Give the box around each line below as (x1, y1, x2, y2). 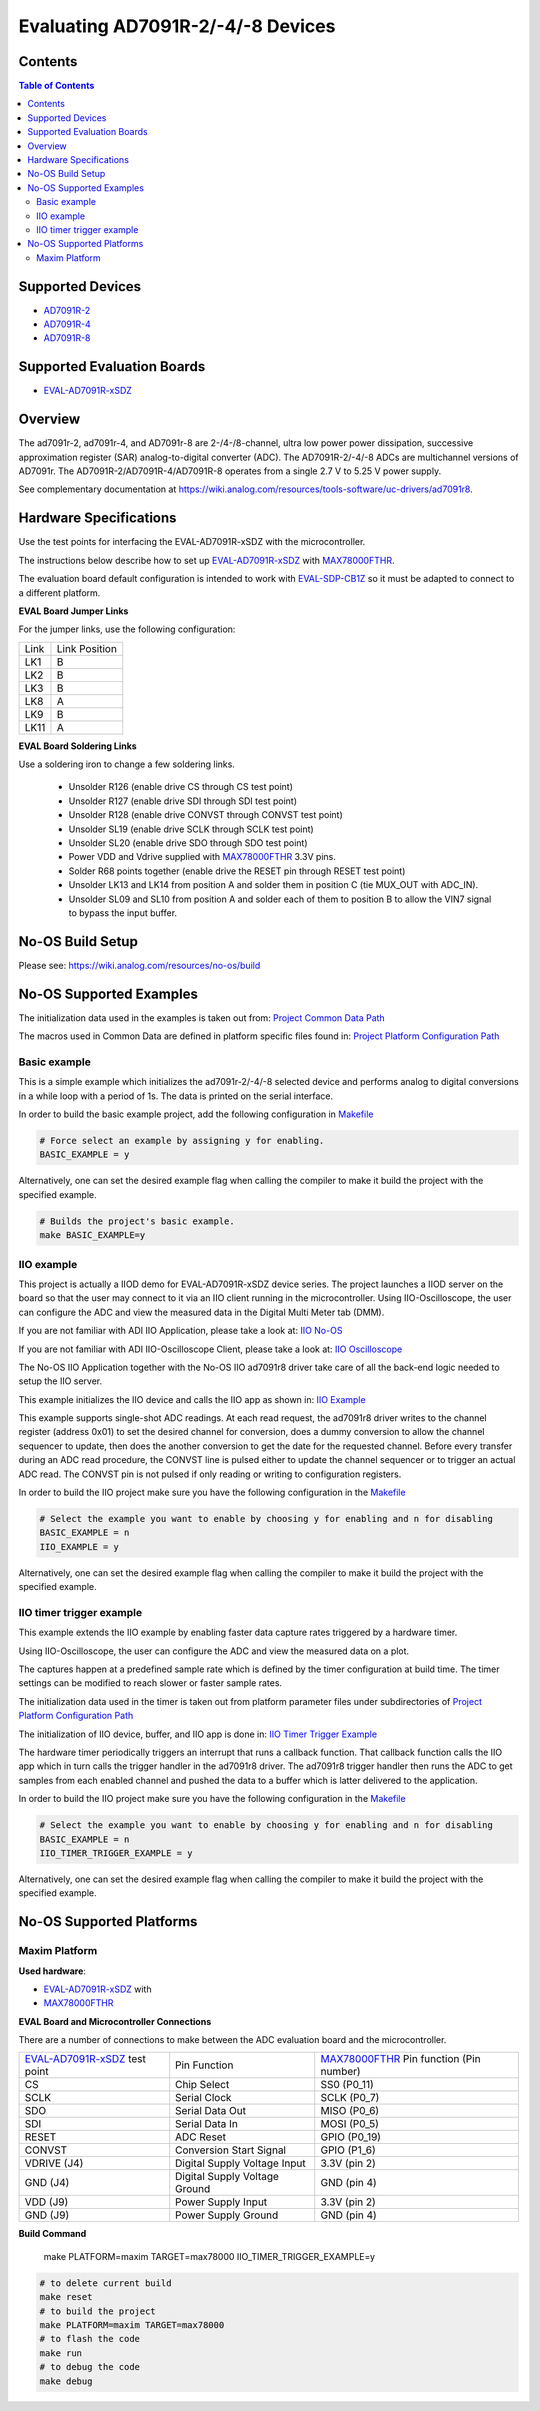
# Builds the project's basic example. (39, 1215, 235, 1227)
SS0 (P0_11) (320, 2078, 374, 2092)
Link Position (56, 641, 117, 655)
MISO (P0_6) (320, 2104, 380, 2118)
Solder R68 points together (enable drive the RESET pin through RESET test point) (68, 865, 406, 877)
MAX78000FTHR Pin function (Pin (320, 2052, 481, 2066)
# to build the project (39, 2305, 157, 2317)
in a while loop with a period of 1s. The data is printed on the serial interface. (18, 1090, 334, 1102)
